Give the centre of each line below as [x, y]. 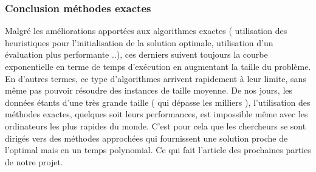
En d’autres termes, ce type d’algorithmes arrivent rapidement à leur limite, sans [156, 78]
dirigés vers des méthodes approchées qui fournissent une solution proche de [146, 138]
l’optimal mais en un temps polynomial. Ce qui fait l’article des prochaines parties [158, 150]
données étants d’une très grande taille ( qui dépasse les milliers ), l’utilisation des [158, 102]
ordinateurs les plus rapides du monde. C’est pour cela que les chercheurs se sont [156, 126]
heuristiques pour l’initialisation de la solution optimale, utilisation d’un [139, 42]
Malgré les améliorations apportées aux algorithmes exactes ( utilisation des [146, 31]
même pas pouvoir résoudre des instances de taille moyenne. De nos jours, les [149, 90]
